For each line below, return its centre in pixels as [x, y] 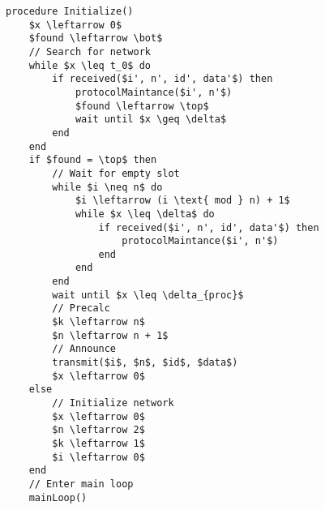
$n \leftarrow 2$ [98, 430]
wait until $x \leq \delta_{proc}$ [148, 295]
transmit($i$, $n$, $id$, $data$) [145, 363]
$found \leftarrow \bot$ [96, 39]
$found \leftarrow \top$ [142, 106]
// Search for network [90, 51]
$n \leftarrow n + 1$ [110, 335]
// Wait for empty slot [116, 173]
